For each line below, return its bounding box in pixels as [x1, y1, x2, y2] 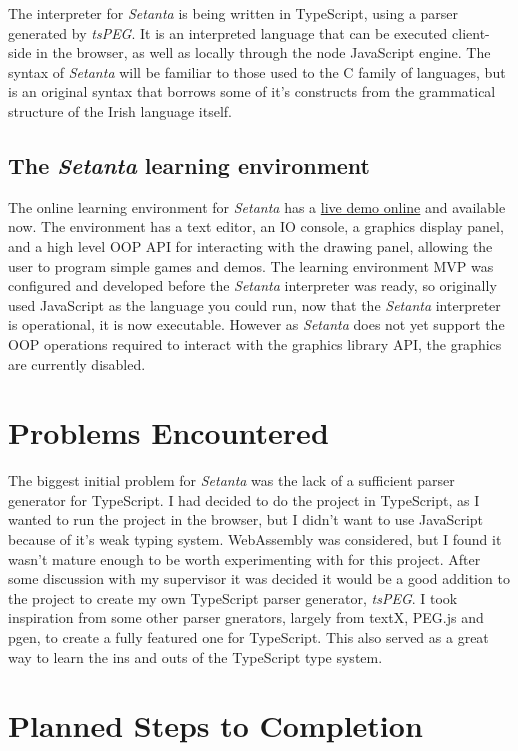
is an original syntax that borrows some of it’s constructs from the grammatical [8, 81, 496, 102]
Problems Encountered [8, 412, 329, 453]
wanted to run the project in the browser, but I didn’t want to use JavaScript [8, 509, 484, 530]
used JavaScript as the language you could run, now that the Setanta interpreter [8, 294, 501, 315]
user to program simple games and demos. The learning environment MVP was [8, 255, 494, 276]
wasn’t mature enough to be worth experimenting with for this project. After [8, 548, 481, 569]
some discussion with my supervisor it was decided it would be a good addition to [8, 568, 510, 589]
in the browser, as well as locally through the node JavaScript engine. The [36, 42, 491, 63]
